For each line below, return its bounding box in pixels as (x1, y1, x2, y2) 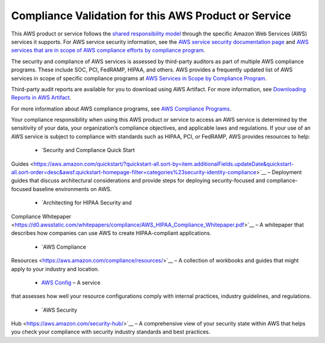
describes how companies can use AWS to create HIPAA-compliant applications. (11, 229, 212, 237)
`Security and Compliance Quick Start (41, 147, 135, 154)
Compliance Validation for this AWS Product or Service (11, 9, 291, 22)
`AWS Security (41, 306, 78, 314)
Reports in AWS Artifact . (11, 94, 72, 102)
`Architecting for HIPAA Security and (41, 199, 132, 207)
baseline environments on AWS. (32, 185, 112, 192)
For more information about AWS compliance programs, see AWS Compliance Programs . (11, 105, 232, 112)
